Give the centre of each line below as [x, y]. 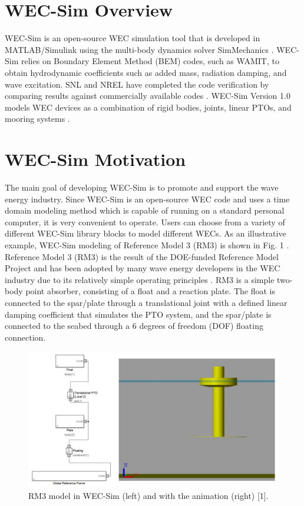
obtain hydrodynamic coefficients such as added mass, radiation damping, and [146, 72]
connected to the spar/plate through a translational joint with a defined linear [146, 302]
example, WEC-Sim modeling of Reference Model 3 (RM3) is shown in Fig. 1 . [147, 244]
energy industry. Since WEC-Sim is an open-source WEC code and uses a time [147, 199]
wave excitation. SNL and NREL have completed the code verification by [137, 84]
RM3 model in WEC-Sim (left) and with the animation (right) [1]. [148, 495]
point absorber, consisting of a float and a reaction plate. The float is [150, 291]
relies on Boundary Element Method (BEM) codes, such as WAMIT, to [150, 61]
